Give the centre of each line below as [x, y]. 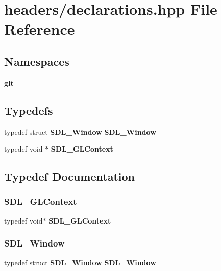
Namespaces [37, 61]
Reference [40, 29]
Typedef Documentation [69, 176]
